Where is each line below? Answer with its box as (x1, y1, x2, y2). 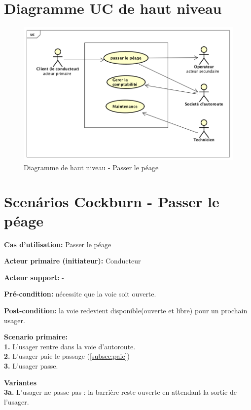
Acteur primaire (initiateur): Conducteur (4, 256, 141, 266)
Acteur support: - (4, 272, 64, 282)
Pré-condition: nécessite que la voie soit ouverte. (4, 289, 156, 299)
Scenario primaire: (4, 332, 68, 342)
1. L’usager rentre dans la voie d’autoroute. (4, 341, 136, 351)
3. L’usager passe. (4, 361, 58, 371)
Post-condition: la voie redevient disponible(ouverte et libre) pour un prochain (4, 305, 248, 316)
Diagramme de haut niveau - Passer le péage (24, 162, 159, 172)
